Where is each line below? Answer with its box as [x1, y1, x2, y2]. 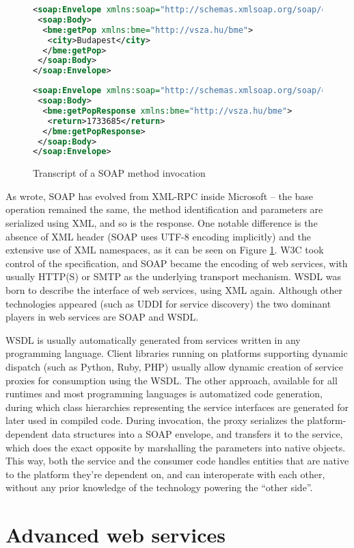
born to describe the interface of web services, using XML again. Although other [5, 283, 343, 297]
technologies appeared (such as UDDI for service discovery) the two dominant [5, 296, 331, 310]
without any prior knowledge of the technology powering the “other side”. [5, 480, 313, 495]
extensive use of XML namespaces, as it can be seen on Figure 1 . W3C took [5, 242, 324, 257]
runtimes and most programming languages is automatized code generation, [5, 386, 323, 401]
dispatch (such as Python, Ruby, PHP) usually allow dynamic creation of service [5, 359, 343, 373]
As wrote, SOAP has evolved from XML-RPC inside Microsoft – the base [5, 188, 314, 203]
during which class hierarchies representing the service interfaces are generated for [5, 399, 349, 414]
